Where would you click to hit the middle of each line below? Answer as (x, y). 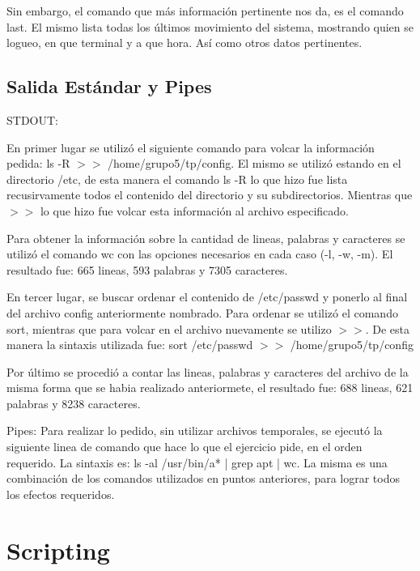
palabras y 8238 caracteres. (74, 403)
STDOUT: (32, 119)
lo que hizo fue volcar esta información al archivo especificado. (194, 210)
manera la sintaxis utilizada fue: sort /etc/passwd (130, 345)
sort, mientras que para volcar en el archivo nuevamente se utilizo (169, 328)
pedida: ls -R (38, 163)
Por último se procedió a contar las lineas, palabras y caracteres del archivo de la (208, 371)
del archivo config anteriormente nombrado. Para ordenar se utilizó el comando (202, 312)
